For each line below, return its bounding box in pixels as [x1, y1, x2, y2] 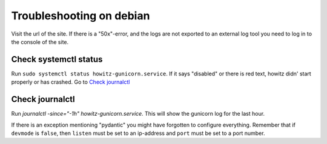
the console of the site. [11, 38, 69, 45]
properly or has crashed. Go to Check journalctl [11, 78, 130, 86]
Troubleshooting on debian [11, 9, 150, 22]
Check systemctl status [11, 54, 103, 64]
